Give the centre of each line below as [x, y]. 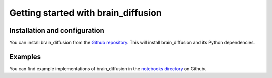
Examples [25, 57]
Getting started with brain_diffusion [86, 13]
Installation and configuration [57, 31]
